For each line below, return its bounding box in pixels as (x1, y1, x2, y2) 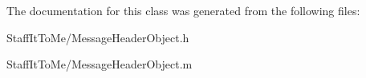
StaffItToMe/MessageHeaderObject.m (6, 56, 193, 72)
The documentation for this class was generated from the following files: (6, 2, 360, 18)
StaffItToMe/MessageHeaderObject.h (6, 29, 189, 45)
